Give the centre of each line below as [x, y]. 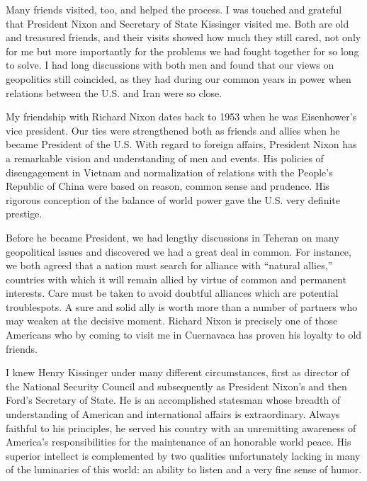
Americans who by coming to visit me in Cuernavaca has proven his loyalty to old [184, 335]
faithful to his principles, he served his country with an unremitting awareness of [181, 428]
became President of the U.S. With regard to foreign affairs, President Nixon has [181, 144]
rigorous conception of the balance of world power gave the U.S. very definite [173, 199]
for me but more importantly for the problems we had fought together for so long [182, 51]
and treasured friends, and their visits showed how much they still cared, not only [183, 37]
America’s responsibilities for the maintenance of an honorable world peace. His [179, 442]
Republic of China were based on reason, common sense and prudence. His [168, 186]
